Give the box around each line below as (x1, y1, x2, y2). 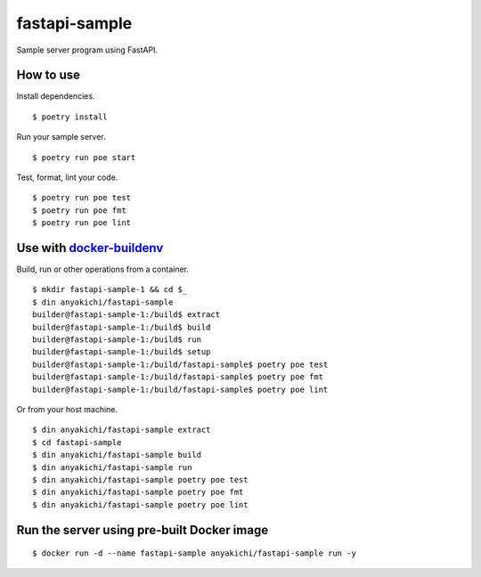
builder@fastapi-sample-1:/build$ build (32, 321, 211, 332)
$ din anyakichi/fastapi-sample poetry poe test (32, 475, 249, 484)
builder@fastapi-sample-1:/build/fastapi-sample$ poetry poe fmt (32, 372, 324, 382)
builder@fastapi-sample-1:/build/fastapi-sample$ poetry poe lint (32, 384, 329, 394)
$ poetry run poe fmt (32, 205, 126, 215)
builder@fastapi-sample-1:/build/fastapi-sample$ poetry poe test (32, 359, 329, 370)
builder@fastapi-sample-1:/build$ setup (32, 347, 211, 357)
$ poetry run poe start (32, 152, 136, 162)
